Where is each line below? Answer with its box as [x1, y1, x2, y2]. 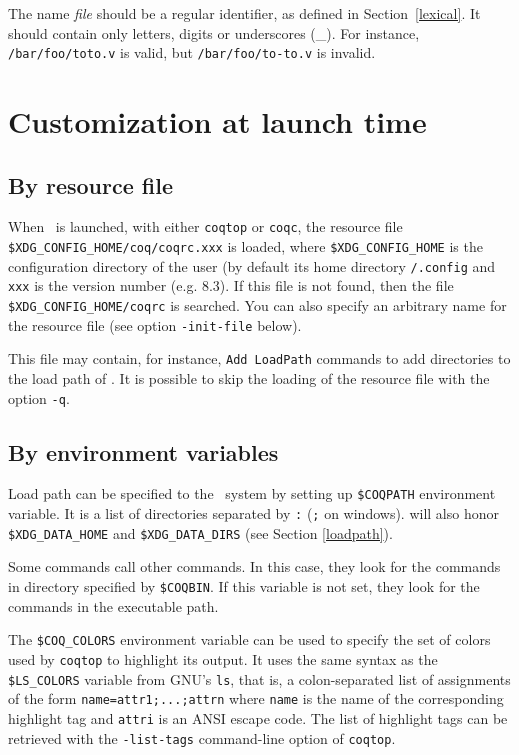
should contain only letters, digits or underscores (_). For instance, [8, 22, 420, 43]
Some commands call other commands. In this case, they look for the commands [8, 556, 501, 577]
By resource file [8, 169, 173, 200]
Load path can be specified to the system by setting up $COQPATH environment [8, 483, 496, 504]
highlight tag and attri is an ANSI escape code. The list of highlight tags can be [8, 707, 508, 728]
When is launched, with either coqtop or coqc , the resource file [8, 216, 403, 237]
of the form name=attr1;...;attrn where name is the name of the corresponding [8, 688, 504, 709]
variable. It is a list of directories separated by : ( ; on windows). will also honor [8, 503, 499, 524]
